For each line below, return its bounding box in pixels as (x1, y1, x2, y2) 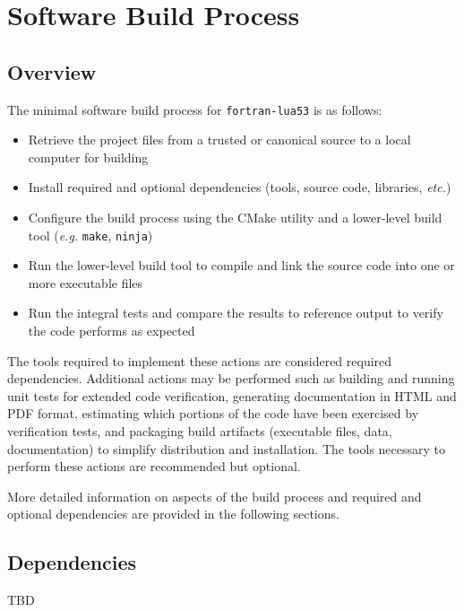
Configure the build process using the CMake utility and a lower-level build (28, 208, 443, 227)
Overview (7, 57, 97, 85)
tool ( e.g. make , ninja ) (28, 225, 153, 244)
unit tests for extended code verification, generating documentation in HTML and (7, 386, 457, 405)
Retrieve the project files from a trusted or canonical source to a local (28, 130, 411, 149)
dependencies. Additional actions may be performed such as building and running (7, 369, 455, 388)
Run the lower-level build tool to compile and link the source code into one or (28, 256, 455, 275)
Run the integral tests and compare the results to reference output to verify (28, 303, 443, 322)
